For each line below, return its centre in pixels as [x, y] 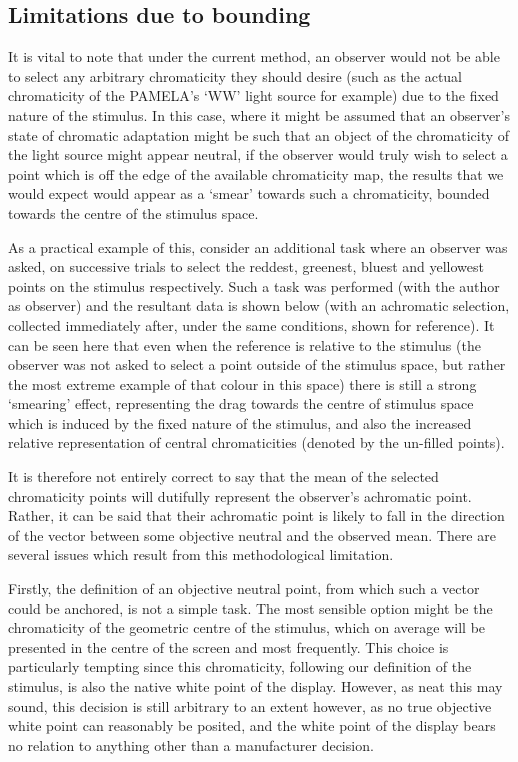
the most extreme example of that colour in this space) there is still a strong [242, 383]
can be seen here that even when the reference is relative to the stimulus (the [244, 344]
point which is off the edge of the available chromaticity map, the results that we [256, 173]
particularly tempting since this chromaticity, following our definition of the [240, 666]
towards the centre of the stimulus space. [133, 212]
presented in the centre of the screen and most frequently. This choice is [228, 646]
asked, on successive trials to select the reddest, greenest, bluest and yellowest [246, 266]
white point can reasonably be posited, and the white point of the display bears [252, 725]
